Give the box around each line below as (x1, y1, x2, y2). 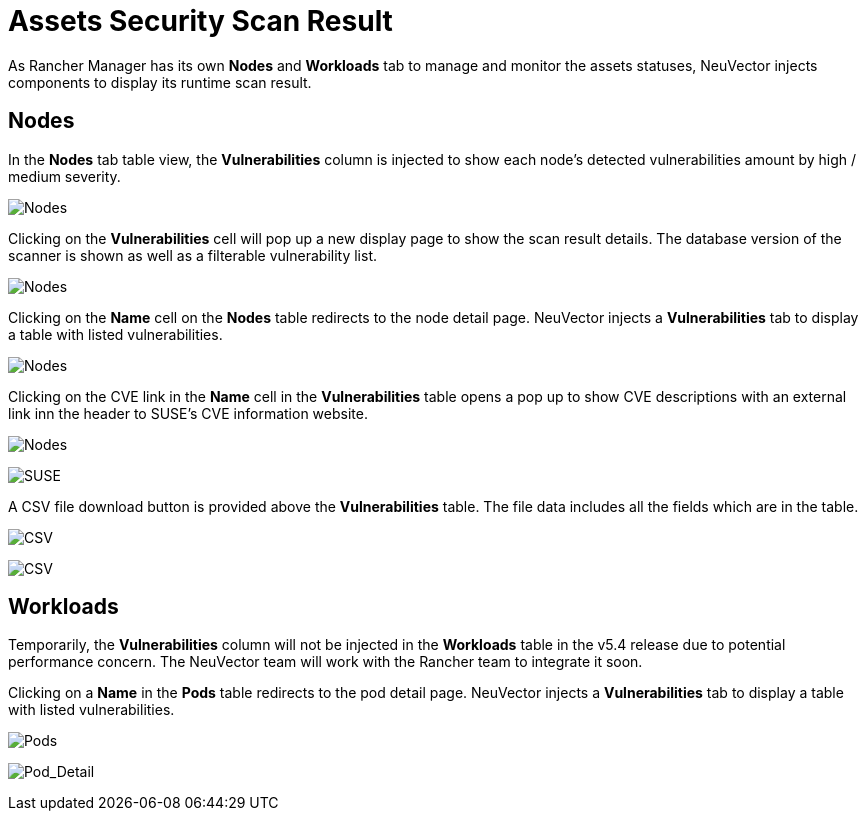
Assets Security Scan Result (8, 4, 393, 38)
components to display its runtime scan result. (8, 73, 312, 91)
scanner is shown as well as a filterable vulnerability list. (8, 246, 378, 264)
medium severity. (8, 167, 121, 185)
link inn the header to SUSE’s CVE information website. (8, 404, 368, 422)
